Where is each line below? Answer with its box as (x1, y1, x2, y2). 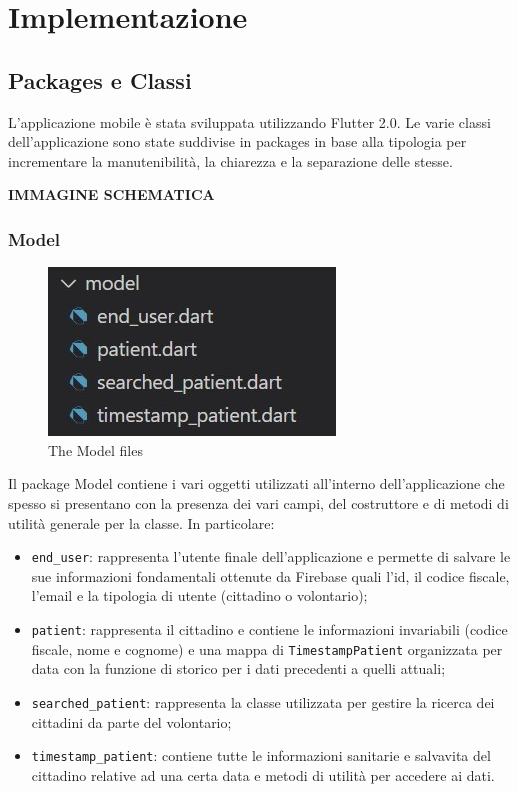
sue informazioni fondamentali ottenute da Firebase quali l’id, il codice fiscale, (31, 565, 510, 586)
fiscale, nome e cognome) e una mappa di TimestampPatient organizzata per (31, 638, 503, 659)
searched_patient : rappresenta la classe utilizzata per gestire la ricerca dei (31, 691, 495, 712)
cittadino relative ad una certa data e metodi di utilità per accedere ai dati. (31, 764, 495, 785)
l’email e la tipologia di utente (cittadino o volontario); (31, 585, 368, 606)
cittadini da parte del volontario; (31, 711, 232, 732)
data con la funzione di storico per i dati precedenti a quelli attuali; (31, 658, 446, 679)
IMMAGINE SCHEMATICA (8, 184, 215, 205)
